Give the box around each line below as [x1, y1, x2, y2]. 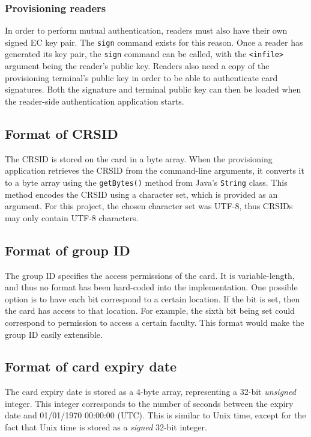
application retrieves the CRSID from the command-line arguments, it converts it [5, 164, 304, 177]
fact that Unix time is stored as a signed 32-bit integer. [5, 421, 207, 433]
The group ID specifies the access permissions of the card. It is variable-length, [5, 269, 295, 281]
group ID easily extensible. [5, 328, 103, 340]
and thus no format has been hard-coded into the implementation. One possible [5, 281, 298, 293]
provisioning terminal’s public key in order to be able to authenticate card [5, 71, 278, 84]
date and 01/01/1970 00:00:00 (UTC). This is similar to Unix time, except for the [5, 409, 306, 421]
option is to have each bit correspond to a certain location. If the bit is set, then [5, 292, 300, 305]
